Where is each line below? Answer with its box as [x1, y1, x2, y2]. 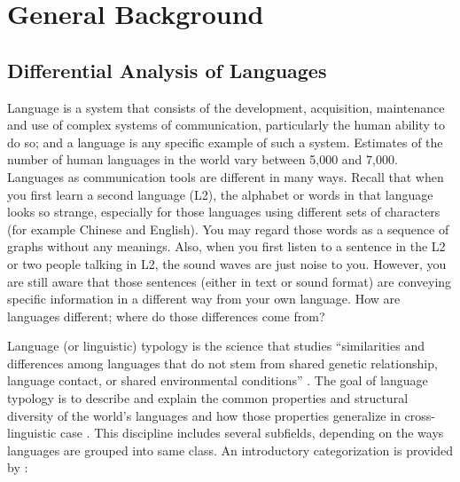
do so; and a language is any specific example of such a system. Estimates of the [7, 132, 443, 151]
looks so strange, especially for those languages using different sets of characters [7, 202, 441, 221]
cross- [404, 406, 435, 424]
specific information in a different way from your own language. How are [7, 289, 401, 308]
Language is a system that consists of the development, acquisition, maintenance [7, 98, 445, 116]
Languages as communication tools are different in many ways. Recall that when [7, 167, 444, 186]
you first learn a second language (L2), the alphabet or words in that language [7, 185, 433, 203]
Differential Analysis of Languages [7, 56, 327, 83]
